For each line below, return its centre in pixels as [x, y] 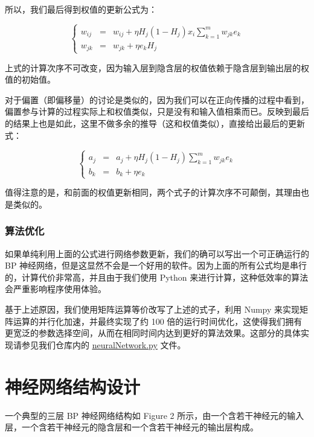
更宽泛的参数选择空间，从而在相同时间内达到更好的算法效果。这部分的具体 [153, 333]
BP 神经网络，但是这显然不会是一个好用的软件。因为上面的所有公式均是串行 [156, 265]
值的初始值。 [30, 79]
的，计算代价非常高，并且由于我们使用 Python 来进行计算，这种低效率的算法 [157, 277]
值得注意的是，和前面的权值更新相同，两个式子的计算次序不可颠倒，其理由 [153, 192]
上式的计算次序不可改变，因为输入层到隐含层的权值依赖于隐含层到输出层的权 [157, 67]
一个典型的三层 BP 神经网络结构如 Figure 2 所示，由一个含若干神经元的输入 [155, 415]
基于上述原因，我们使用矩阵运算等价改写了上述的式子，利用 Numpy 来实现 [152, 309]
